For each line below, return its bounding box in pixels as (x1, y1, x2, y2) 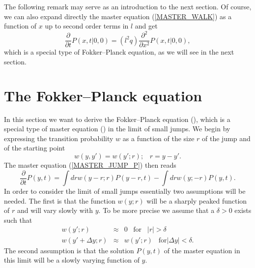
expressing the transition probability (4, 133, 113, 143)
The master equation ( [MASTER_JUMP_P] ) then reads (4, 160, 176, 170)
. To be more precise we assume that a (98, 205, 215, 215)
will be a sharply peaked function (146, 195, 247, 206)
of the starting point (4, 143, 65, 153)
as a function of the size (122, 133, 195, 143)
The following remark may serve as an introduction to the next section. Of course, (4, 1, 252, 11)
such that (4, 214, 32, 225)
